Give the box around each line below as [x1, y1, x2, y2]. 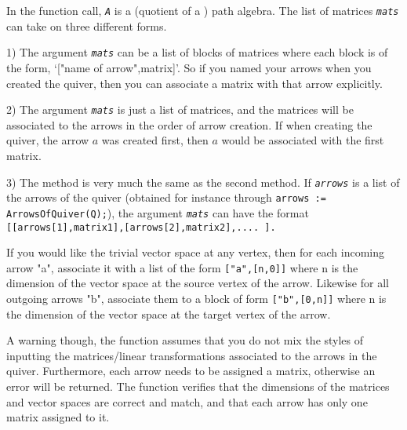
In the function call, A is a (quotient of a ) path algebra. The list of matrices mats [6, 2, 399, 18]
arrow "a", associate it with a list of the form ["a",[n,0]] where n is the [6, 259, 358, 275]
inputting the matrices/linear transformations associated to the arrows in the [6, 347, 377, 363]
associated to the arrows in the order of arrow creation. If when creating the [6, 116, 372, 133]
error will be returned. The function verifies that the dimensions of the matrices [6, 378, 390, 395]
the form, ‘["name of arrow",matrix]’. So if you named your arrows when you [6, 59, 372, 75]
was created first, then [101, 132, 209, 148]
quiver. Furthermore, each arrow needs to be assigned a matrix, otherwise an [6, 363, 376, 379]
